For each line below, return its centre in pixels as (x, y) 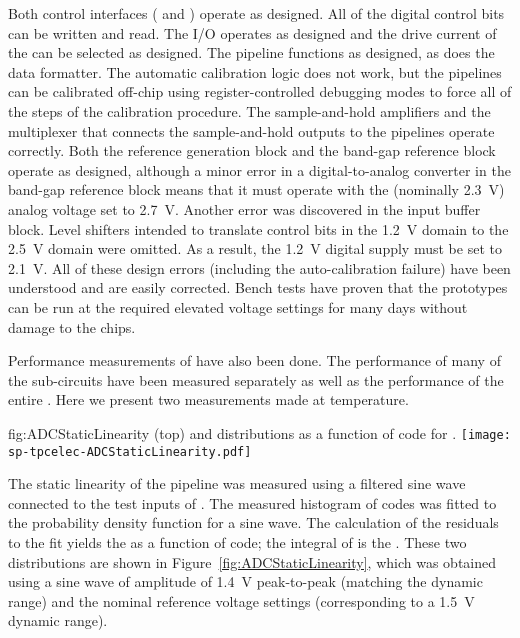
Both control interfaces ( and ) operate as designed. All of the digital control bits (256, 13)
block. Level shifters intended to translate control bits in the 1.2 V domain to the (258, 228)
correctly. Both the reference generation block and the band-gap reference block (252, 150)
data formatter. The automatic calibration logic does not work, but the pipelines (255, 71)
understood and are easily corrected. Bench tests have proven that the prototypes (258, 287)
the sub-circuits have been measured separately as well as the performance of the (256, 379)
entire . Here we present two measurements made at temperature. (208, 399)
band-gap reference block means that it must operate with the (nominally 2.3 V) (256, 189)
